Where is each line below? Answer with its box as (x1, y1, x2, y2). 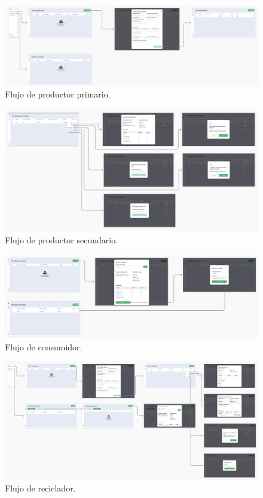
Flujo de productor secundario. (5, 233, 118, 246)
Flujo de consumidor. (5, 340, 82, 353)
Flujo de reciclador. (5, 482, 76, 494)
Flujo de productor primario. (5, 88, 111, 100)
